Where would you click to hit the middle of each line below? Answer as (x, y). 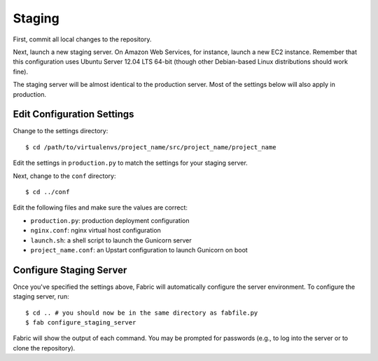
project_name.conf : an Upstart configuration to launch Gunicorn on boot (139, 250)
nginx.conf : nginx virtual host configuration (96, 231)
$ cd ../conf (48, 192)
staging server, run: (41, 297)
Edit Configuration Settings (73, 115)
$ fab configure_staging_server (81, 322)
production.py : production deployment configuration (110, 220)
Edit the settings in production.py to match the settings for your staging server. (130, 163)
